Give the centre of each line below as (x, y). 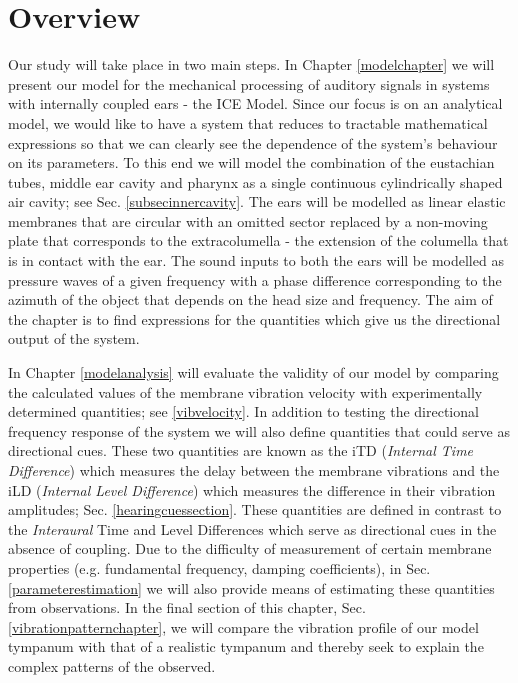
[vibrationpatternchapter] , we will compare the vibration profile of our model (243, 626)
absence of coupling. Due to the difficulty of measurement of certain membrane (250, 548)
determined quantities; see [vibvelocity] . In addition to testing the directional (243, 411)
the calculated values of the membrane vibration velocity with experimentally (245, 391)
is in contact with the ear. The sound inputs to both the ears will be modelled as (256, 260)
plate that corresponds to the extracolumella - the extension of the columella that (258, 240)
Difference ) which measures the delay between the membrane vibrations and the (254, 470)
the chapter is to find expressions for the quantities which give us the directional (254, 318)
